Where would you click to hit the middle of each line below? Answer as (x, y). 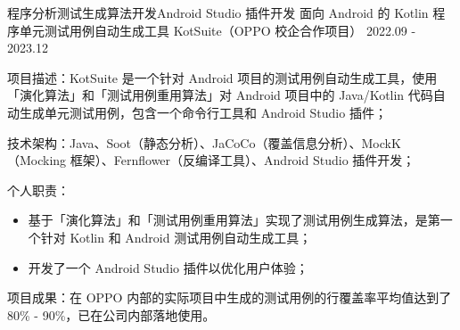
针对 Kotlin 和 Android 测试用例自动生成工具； (176, 237)
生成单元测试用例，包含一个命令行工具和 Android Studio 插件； (203, 112)
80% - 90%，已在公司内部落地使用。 (111, 314)
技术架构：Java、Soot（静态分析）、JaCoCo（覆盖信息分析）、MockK (204, 142)
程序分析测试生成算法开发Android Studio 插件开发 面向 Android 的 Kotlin (218, 12)
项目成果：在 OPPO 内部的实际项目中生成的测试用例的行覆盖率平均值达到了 (230, 297)
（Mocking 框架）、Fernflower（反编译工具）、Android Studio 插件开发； (211, 160)
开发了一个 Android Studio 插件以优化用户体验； (168, 267)
